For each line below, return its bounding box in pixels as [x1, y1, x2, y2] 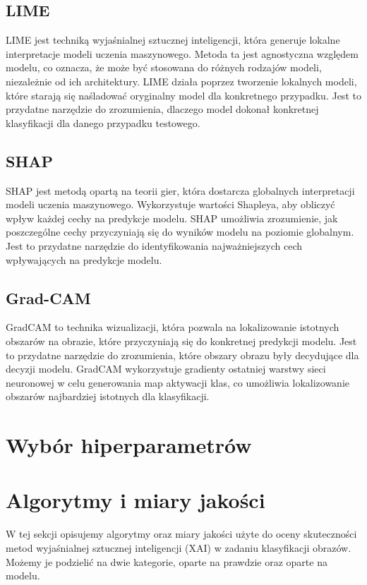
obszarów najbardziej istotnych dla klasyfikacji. [6, 389, 210, 404]
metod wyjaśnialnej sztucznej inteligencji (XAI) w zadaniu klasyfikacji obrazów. [6, 540, 351, 555]
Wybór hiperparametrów [6, 430, 252, 459]
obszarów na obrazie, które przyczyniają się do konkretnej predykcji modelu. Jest [6, 333, 357, 348]
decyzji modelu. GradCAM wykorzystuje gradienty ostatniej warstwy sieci [6, 361, 326, 376]
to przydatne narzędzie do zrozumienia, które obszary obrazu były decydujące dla [6, 347, 359, 362]
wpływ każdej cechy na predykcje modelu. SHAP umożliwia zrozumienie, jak [6, 210, 338, 225]
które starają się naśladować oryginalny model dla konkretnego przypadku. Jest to [6, 88, 361, 102]
